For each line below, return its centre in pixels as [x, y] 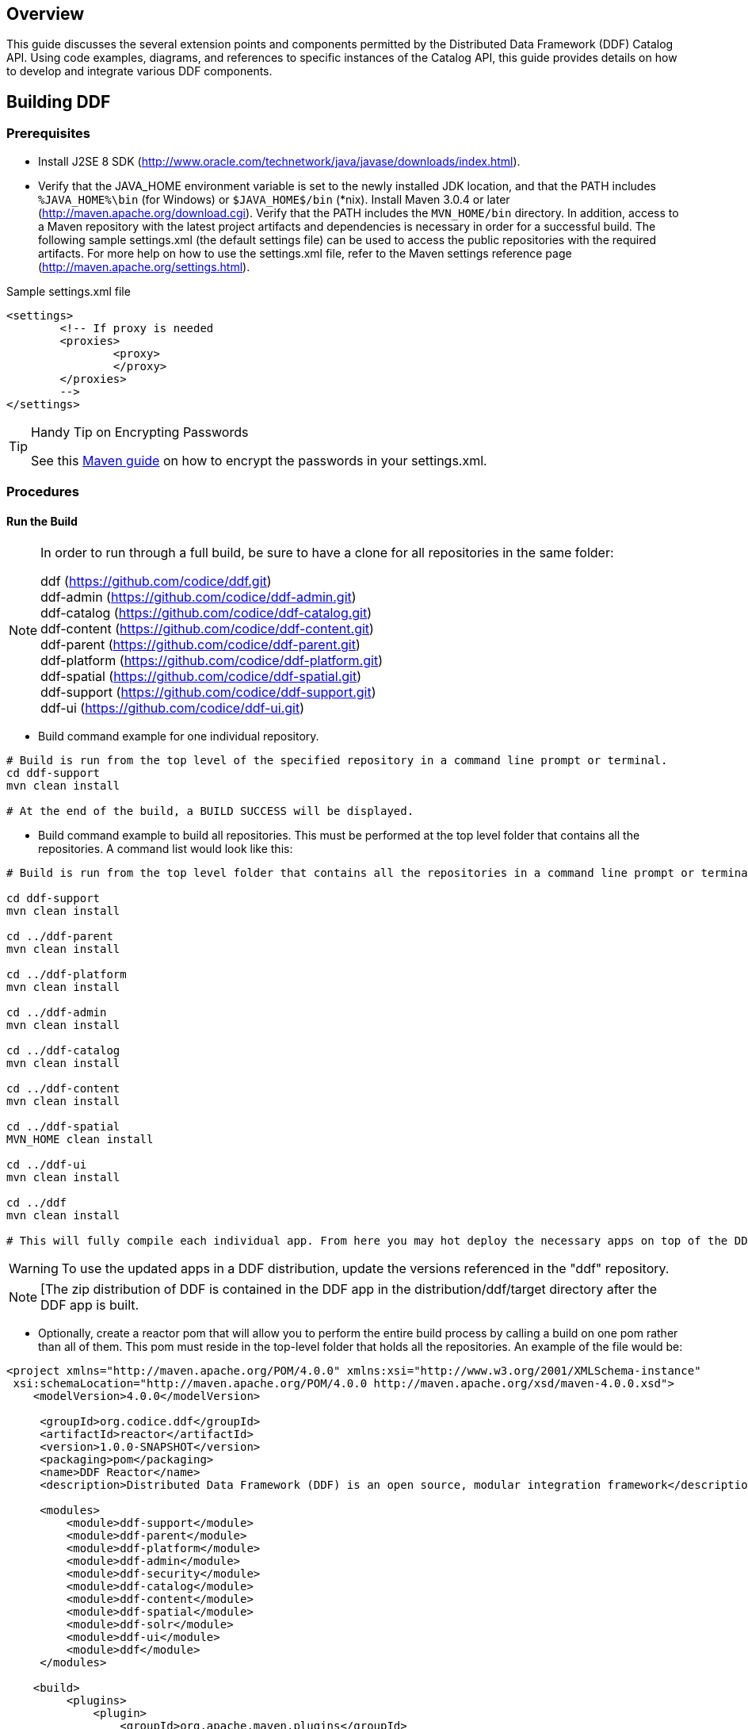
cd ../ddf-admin [57, 1013]
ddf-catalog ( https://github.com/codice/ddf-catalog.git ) [206, 613]
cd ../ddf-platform [67, 975]
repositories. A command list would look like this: [166, 849]
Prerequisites [48, 134]
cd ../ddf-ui [47, 1165]
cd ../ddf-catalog [63, 1051]
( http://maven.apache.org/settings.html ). [144, 266]
